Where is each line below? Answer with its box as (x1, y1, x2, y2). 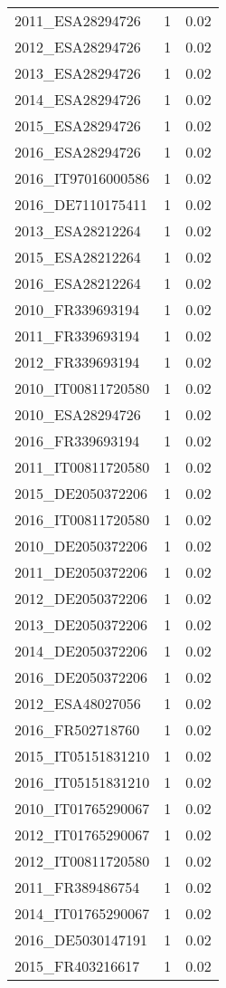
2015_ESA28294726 (14, 115, 141, 136)
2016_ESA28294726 (14, 141, 141, 162)
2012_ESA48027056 (14, 693, 141, 714)
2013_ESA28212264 (14, 220, 141, 241)
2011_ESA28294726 (14, 10, 141, 31)
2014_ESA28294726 (14, 89, 141, 110)
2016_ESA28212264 (14, 273, 141, 293)
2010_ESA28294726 (14, 404, 141, 425)
